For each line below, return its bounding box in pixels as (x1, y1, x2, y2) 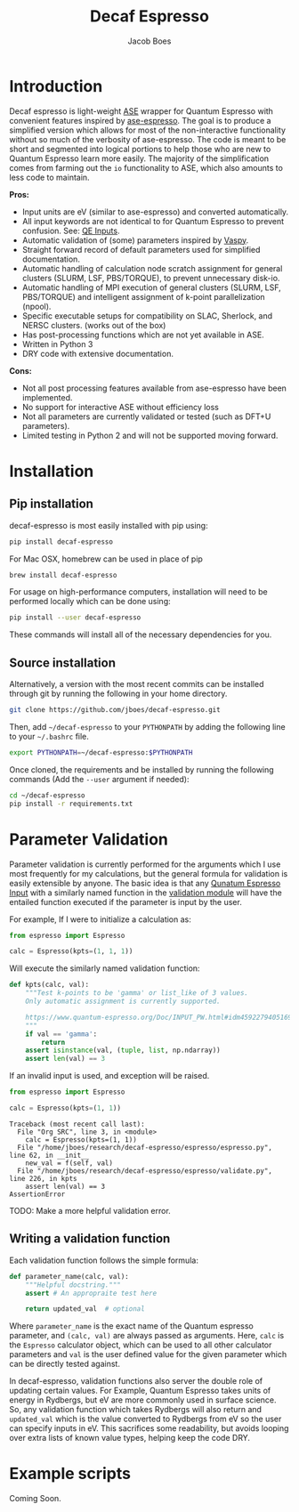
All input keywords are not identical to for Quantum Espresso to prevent (21, 215, 285, 226)
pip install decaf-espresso (9, 537, 114, 546)
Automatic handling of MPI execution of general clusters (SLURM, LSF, (21, 282, 282, 293)
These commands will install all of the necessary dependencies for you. (9, 629, 272, 640)
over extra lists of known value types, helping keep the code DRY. (9, 1433, 251, 1443)
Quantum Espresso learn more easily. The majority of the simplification (9, 153, 270, 164)
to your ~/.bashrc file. (9, 732, 89, 741)
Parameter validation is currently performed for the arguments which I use (9, 859, 281, 869)
